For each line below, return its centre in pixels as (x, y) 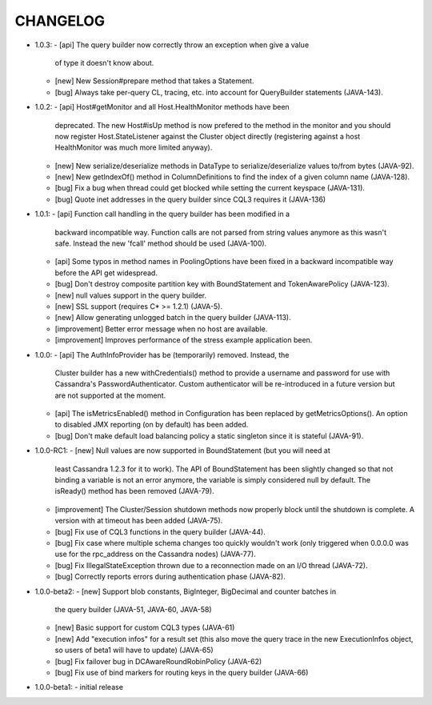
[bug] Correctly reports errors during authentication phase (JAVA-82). (170, 577)
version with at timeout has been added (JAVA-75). (139, 521)
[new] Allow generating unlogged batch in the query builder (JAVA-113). (173, 318)
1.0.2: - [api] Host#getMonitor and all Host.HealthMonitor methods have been (162, 107)
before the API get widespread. (106, 273)
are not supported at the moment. (110, 395)
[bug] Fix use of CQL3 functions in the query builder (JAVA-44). (160, 531)
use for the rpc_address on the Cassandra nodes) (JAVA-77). (155, 554)
